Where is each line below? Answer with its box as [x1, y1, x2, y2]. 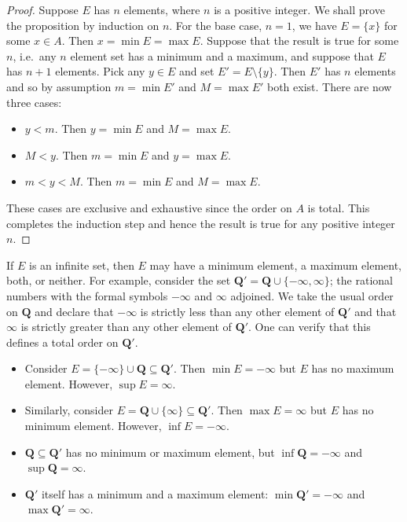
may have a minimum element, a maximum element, [149, 256, 401, 273]
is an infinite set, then [29, 256, 134, 273]
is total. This [307, 199, 370, 215]
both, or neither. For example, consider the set [6, 272, 231, 289]
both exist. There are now [266, 78, 392, 94]
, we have [291, 17, 337, 33]
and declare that [35, 303, 114, 319]
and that [354, 303, 397, 319]
